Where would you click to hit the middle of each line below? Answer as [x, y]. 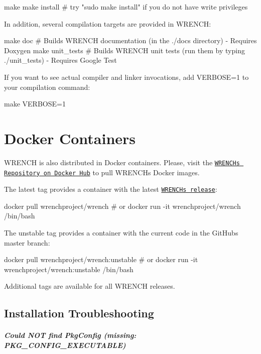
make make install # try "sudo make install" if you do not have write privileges [126, 7]
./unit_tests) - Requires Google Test [60, 60]
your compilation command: [47, 87]
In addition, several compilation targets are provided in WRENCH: [108, 23]
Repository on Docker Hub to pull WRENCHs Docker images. [102, 172]
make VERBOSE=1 [35, 104]
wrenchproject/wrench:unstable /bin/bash [69, 269]
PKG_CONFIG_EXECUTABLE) [65, 345]
